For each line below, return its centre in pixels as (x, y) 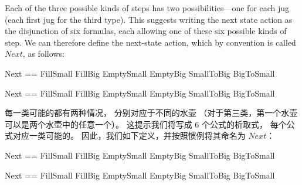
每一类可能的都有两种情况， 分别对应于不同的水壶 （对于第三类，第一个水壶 (151, 113)
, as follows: (43, 54)
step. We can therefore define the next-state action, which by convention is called (150, 42)
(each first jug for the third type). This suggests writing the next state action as (149, 19)
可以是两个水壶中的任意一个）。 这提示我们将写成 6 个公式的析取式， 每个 (146, 124)
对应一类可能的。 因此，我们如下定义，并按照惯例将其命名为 (129, 136)
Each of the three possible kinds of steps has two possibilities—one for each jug (147, 8)
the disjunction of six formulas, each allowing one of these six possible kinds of (146, 31)
